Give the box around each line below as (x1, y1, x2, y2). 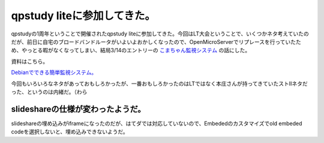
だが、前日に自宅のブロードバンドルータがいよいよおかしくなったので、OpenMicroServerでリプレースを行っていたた (11, 38, 301, 45)
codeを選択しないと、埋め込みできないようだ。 (11, 128, 128, 135)
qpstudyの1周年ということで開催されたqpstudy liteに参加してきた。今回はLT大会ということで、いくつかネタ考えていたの (11, 30, 309, 37)
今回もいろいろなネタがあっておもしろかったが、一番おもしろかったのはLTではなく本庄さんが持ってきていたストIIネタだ (11, 80, 308, 87)
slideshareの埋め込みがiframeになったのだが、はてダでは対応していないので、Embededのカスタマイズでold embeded (11, 120, 302, 127)
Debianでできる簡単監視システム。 (11, 69, 97, 76)
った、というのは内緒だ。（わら (11, 88, 88, 96)
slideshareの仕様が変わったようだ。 (11, 104, 146, 114)
